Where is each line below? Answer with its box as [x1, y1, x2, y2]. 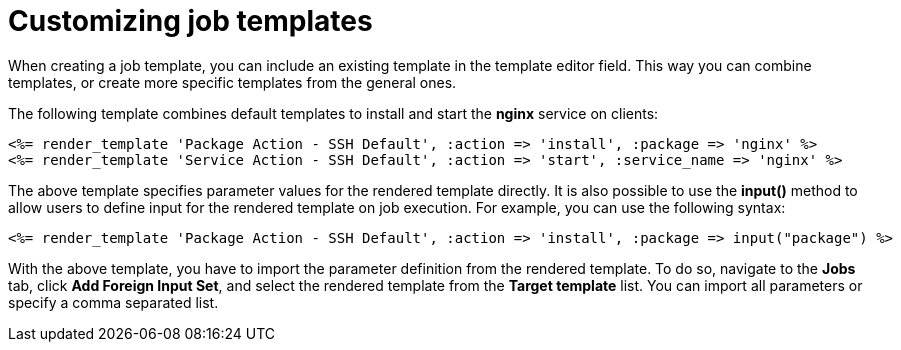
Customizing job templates [8, 4, 373, 38]
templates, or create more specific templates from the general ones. [8, 73, 457, 91]
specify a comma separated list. [8, 293, 219, 311]
